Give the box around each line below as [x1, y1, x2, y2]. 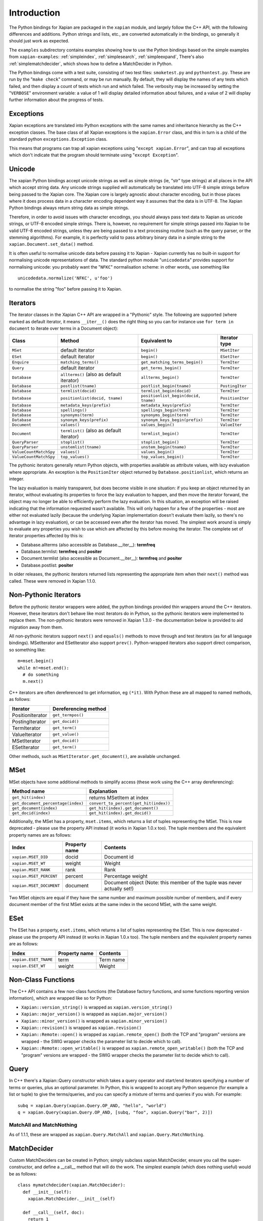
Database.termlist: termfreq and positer [21, 548, 102, 554]
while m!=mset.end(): [18, 665, 69, 671]
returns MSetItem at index [89, 794, 149, 801]
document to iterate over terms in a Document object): [9, 325, 119, 331]
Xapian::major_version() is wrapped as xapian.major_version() [21, 1011, 168, 1017]
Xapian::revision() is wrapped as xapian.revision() [21, 1025, 142, 1031]
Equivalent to [141, 337, 172, 344]
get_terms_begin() [141, 365, 182, 371]
